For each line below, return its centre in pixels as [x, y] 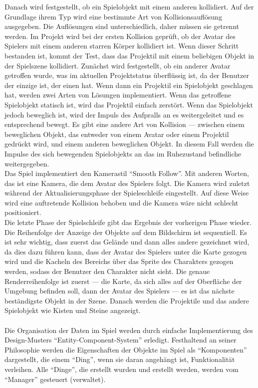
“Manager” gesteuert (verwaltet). [55, 379]
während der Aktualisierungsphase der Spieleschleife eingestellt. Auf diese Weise [127, 193]
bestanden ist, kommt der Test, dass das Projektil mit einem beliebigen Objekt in [129, 55]
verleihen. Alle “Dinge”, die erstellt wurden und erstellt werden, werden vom [122, 369]
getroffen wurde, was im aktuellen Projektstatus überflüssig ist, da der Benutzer [127, 75]
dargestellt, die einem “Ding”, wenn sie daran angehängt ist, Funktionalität [120, 359]
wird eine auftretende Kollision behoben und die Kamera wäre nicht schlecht [122, 202]
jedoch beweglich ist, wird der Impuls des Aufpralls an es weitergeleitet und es [124, 114]
